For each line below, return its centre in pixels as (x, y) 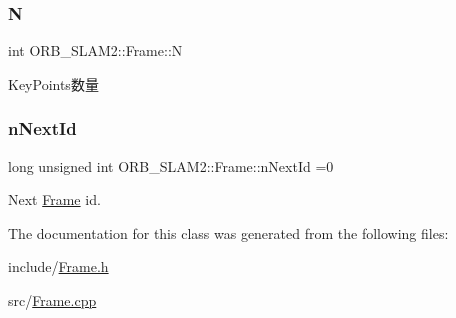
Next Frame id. (54, 199)
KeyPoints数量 (53, 83)
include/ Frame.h (58, 266)
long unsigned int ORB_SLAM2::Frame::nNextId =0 (171, 165)
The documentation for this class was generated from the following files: (228, 232)
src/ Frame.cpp (52, 300)
